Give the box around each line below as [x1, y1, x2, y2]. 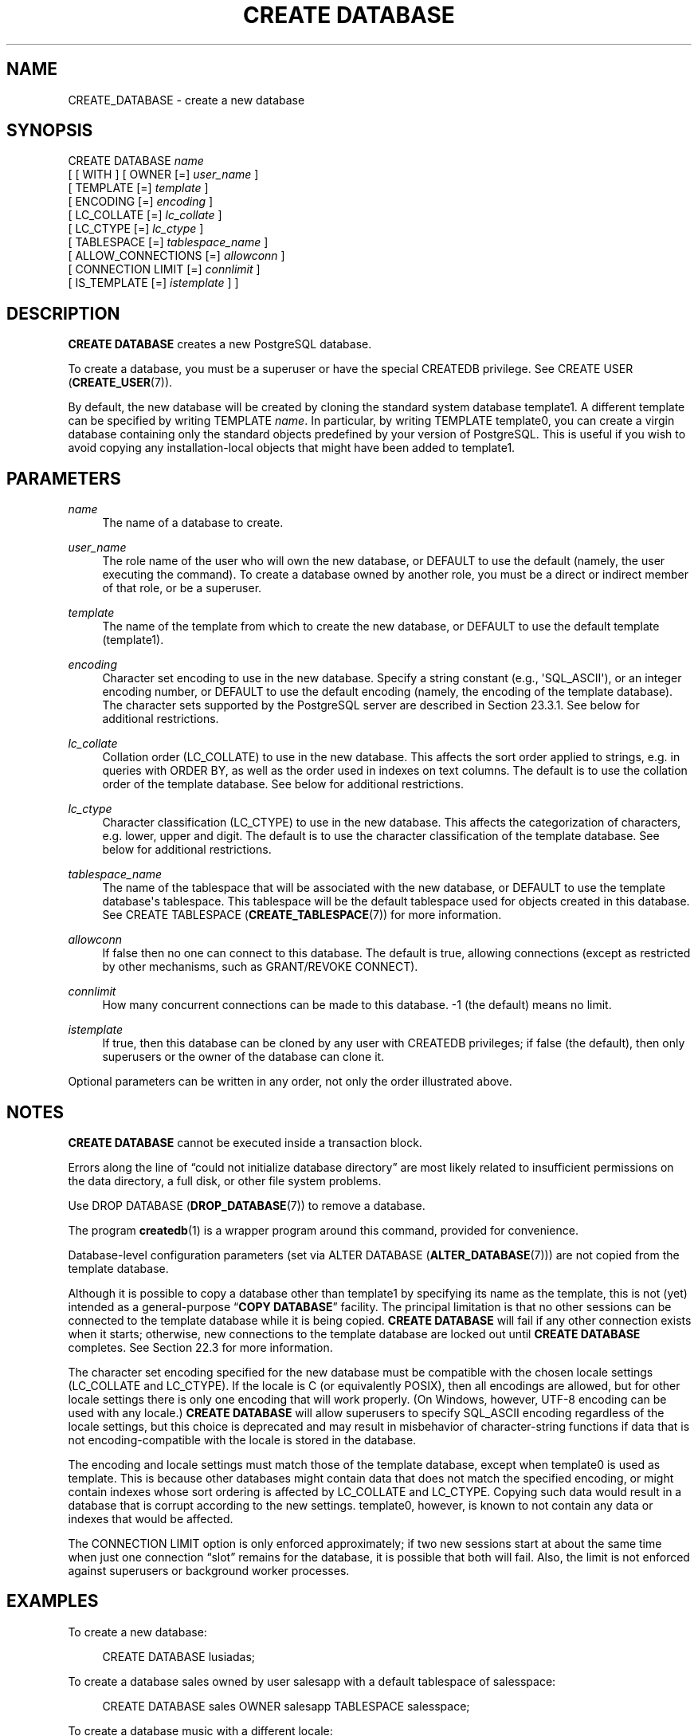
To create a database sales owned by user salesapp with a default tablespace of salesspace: [68, 1674, 556, 1688]
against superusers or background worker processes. [68, 1563, 350, 1577]
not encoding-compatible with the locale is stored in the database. [68, 1432, 417, 1447]
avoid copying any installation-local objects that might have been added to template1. [68, 441, 516, 455]
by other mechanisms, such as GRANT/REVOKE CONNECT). [102, 960, 418, 974]
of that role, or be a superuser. [102, 581, 262, 595]
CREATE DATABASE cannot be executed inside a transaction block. [68, 1135, 422, 1149]
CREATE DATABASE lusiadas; [102, 1649, 256, 1663]
